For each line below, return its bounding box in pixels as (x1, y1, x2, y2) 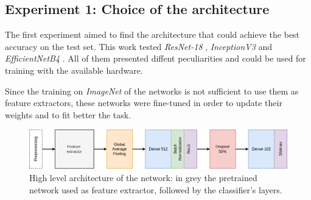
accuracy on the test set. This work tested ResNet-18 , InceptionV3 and (5, 40, 273, 52)
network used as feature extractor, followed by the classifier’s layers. (29, 183, 282, 196)
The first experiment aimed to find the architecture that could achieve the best (5, 28, 300, 41)
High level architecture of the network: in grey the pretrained (29, 171, 257, 184)
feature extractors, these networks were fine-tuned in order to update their (5, 96, 282, 109)
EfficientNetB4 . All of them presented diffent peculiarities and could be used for (5, 52, 306, 65)
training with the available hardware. (5, 63, 143, 76)
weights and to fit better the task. (5, 108, 131, 121)
